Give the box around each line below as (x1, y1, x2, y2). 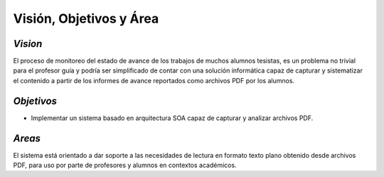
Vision (13, 38, 43, 50)
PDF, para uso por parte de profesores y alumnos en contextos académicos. (13, 161, 238, 170)
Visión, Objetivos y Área (13, 11, 159, 26)
